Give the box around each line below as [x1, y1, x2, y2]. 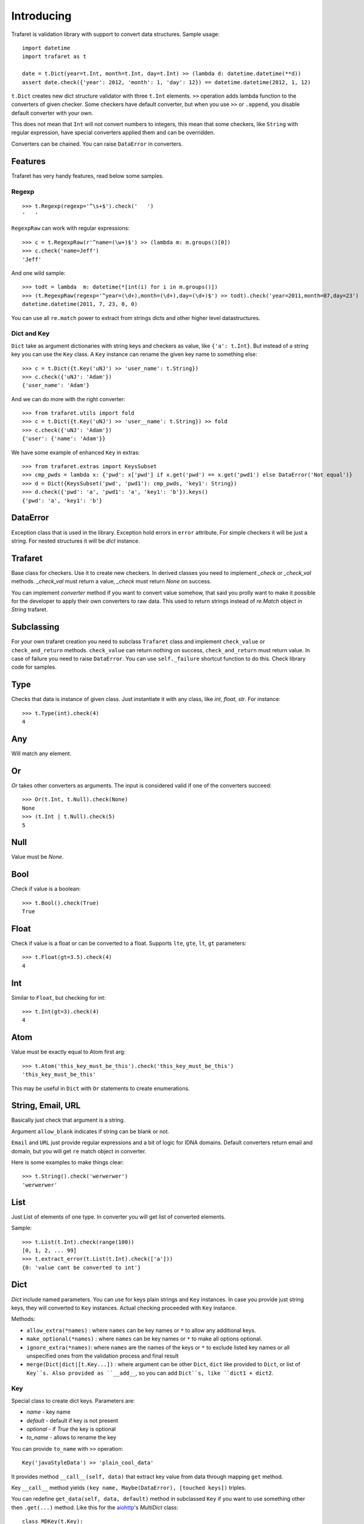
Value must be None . [11, 853, 64, 861]
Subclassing [11, 622, 60, 632]
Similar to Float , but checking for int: [11, 994, 106, 1001]
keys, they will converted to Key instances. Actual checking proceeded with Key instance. [11, 1304, 237, 1311]
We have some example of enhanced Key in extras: [11, 449, 140, 456]
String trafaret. [11, 606, 48, 613]
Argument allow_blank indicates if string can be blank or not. [11, 1128, 170, 1135]
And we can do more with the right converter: [11, 395, 126, 402]
